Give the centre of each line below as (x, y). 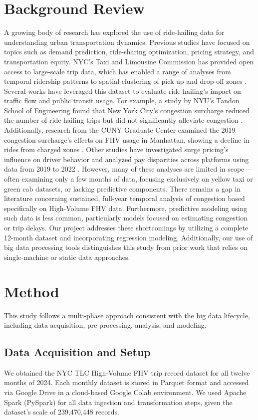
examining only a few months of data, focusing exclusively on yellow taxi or (137, 179)
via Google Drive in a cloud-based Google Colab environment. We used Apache (125, 392)
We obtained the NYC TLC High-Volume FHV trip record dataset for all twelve (127, 372)
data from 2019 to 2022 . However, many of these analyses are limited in (115, 169)
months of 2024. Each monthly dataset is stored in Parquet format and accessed (127, 382)
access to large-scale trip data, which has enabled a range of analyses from (118, 71)
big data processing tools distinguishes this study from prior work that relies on (126, 247)
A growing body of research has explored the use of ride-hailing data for (114, 32)
